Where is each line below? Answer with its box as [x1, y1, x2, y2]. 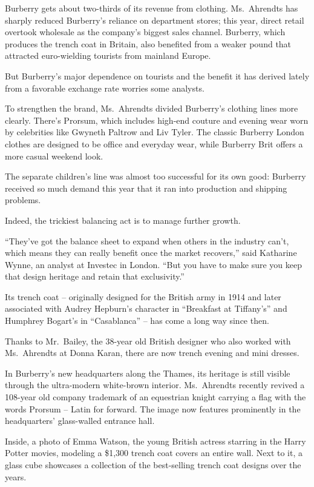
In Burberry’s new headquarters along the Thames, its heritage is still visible [5, 366, 290, 379]
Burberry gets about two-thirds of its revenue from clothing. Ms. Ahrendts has [5, 2, 298, 14]
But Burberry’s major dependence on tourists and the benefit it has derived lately [5, 69, 310, 82]
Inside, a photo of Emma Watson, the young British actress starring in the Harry [5, 434, 306, 447]
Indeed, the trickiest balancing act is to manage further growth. [5, 213, 241, 226]
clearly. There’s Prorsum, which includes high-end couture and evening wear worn [5, 113, 309, 126]
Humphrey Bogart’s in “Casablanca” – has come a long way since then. [5, 314, 269, 327]
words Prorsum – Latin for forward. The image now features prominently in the [5, 402, 301, 415]
